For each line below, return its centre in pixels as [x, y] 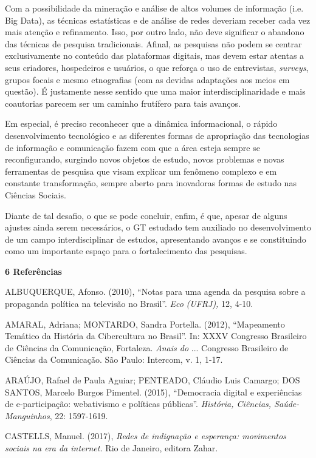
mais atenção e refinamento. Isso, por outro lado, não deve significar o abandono [155, 32]
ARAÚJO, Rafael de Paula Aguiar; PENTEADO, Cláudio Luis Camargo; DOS [153, 380]
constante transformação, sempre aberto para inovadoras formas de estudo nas [151, 183]
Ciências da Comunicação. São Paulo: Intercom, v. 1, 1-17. [114, 359]
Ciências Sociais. [36, 194]
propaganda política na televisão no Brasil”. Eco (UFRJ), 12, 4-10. [129, 304]
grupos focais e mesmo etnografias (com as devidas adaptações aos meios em [147, 79]
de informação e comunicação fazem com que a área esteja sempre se [132, 147]
